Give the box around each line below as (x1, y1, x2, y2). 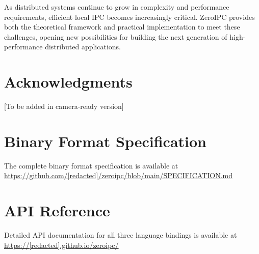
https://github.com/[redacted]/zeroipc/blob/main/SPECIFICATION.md (4, 170, 233, 181)
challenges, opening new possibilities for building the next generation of (4, 31, 227, 42)
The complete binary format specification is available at (4, 160, 178, 171)
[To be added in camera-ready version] (4, 101, 124, 111)
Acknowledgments (4, 71, 133, 92)
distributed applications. (45, 41, 121, 52)
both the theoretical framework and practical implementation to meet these (4, 21, 240, 32)
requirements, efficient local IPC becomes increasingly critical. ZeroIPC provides (4, 11, 255, 22)
